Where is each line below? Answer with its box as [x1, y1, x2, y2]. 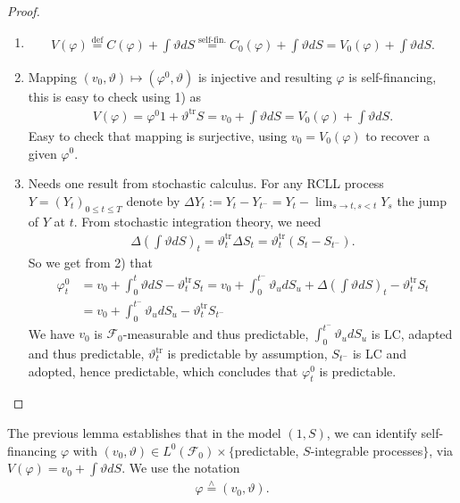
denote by [126, 191, 180, 210]
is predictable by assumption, [167, 344, 328, 363]
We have [28, 324, 75, 342]
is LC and [352, 344, 407, 363]
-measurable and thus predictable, [122, 324, 309, 342]
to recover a [365, 126, 431, 144]
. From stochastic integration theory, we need [73, 211, 322, 230]
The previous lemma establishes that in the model [7, 424, 281, 441]
